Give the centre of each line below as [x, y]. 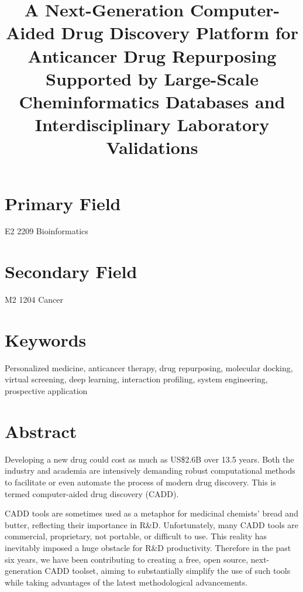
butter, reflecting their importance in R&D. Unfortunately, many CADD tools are [152, 524]
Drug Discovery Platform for [180, 32]
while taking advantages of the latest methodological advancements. [126, 582]
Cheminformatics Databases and [152, 101]
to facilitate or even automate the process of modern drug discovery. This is [140, 482]
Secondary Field [71, 271]
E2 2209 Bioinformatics [47, 231]
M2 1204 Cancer [34, 300]
